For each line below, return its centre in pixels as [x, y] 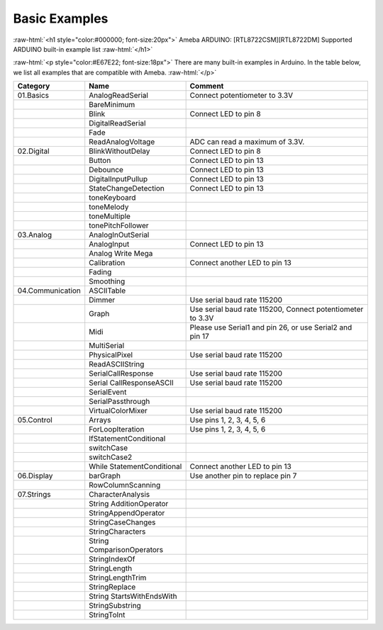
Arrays [100, 420]
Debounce [106, 170]
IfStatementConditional [127, 439]
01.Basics [33, 96]
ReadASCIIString [117, 364]
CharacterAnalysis [120, 495]
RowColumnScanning [125, 485]
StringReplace [112, 587]
